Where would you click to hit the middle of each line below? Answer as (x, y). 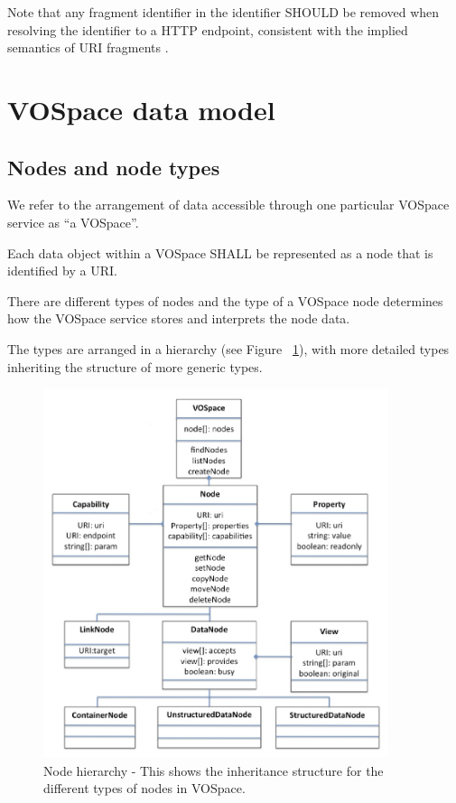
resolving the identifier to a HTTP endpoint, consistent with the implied (208, 29)
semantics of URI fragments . (88, 47)
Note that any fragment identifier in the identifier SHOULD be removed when (223, 12)
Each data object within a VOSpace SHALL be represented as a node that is (220, 252)
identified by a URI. (62, 271)
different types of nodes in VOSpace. (144, 788)
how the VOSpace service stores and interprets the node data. (179, 318)
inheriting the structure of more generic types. (135, 366)
